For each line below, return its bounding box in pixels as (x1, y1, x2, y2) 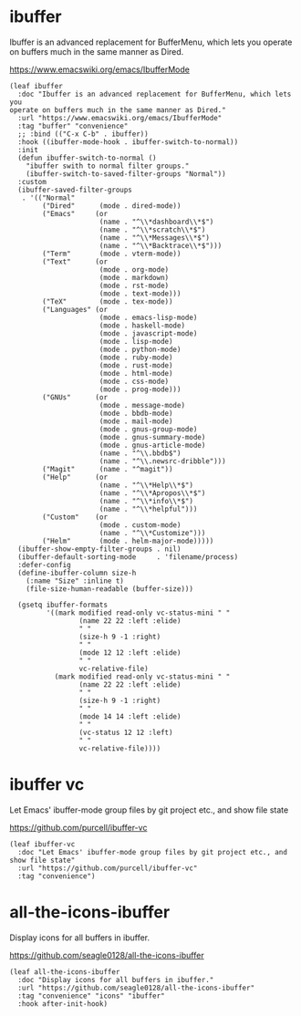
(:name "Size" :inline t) (26, 576, 125, 586)
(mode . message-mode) (99, 400, 185, 410)
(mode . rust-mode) (99, 360, 173, 370)
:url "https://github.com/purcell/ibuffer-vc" (17, 864, 198, 873)
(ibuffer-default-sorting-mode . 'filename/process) (17, 552, 239, 562)
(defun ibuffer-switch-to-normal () (17, 153, 157, 162)
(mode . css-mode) (99, 377, 170, 386)
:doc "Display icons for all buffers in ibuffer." (17, 975, 214, 984)
